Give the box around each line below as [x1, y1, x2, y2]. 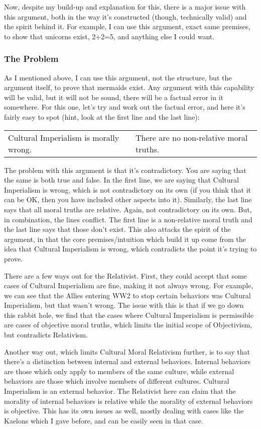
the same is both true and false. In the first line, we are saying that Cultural [4, 175, 239, 185]
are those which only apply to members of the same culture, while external [4, 366, 234, 376]
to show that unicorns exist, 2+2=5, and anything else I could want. [4, 31, 215, 41]
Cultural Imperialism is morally [8, 131, 119, 143]
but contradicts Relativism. [4, 329, 88, 340]
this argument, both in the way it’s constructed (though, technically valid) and [4, 11, 247, 22]
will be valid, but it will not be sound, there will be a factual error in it [4, 92, 223, 102]
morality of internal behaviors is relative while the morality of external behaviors [4, 395, 253, 406]
